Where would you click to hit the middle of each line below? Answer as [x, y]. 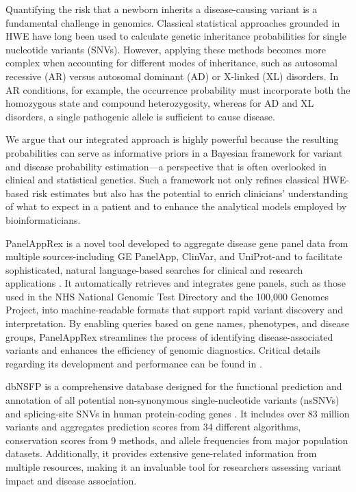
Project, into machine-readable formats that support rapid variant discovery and [175, 310]
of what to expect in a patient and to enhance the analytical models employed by [176, 206]
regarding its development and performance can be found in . [134, 363]
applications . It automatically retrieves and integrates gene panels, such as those [176, 283]
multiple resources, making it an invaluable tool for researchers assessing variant [174, 467]
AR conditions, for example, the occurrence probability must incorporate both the [178, 89]
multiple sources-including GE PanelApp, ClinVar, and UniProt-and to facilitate [174, 256]
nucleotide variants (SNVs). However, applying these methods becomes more [166, 49]
